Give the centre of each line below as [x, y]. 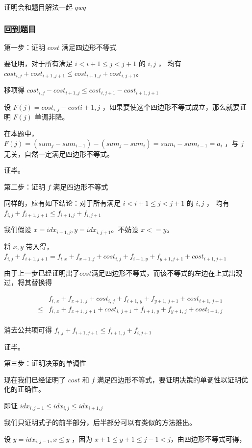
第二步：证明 [25, 186]
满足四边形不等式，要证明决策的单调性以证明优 [173, 379]
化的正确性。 [25, 389]
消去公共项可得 [28, 330]
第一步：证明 [25, 47]
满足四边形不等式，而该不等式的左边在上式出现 [167, 272]
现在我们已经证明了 [35, 379]
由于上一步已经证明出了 [42, 272]
